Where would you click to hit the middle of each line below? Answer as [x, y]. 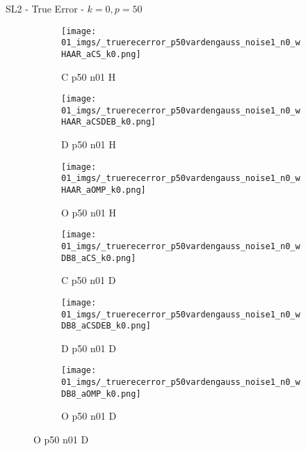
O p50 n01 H [89, 212]
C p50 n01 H [89, 76]
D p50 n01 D [89, 348]
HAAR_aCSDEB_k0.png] [109, 122]
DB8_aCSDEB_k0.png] [106, 326]
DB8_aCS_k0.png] [99, 258]
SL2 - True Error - [45, 8]
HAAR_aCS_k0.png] [101, 54]
